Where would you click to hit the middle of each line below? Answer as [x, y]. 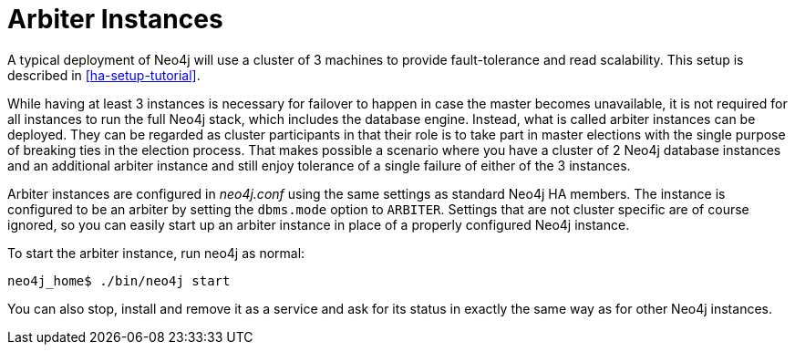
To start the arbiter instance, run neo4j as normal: [156, 253]
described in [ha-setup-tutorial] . [104, 75]
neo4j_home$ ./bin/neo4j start [119, 280]
